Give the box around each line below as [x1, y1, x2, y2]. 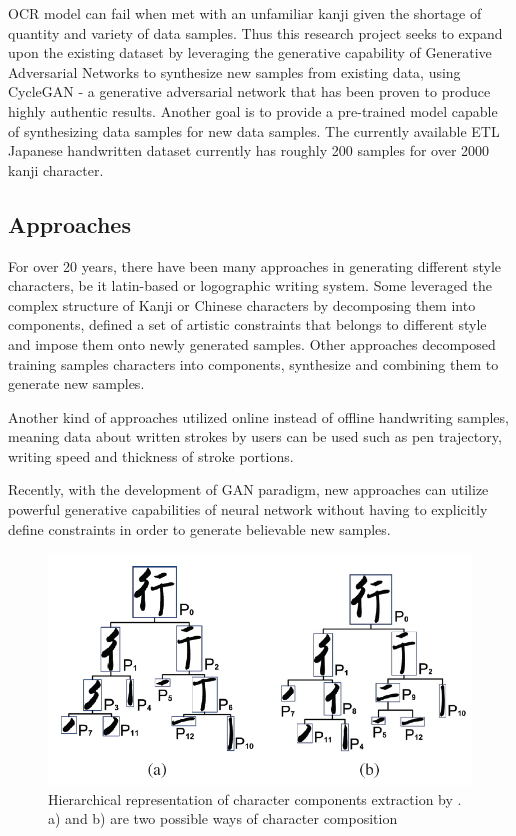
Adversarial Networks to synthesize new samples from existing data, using [8, 61, 461, 82]
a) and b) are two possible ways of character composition [48, 808, 398, 829]
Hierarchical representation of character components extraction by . [48, 788, 462, 809]
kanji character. [8, 159, 104, 180]
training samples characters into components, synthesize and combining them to [8, 353, 499, 374]
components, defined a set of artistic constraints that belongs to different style [8, 314, 487, 335]
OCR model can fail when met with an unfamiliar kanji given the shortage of [8, 3, 482, 23]
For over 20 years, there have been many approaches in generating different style [8, 255, 501, 276]
